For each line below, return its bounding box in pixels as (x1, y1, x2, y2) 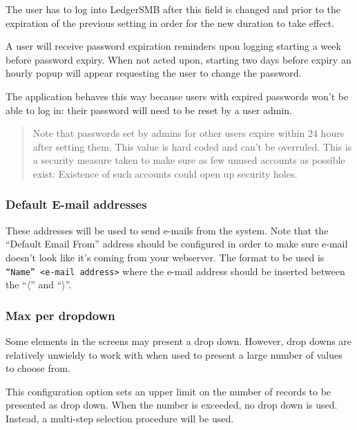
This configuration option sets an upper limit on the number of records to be (6, 384, 331, 398)
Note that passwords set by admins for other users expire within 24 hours (32, 126, 345, 140)
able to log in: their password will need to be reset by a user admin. (6, 102, 293, 117)
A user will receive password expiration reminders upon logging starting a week (6, 39, 341, 53)
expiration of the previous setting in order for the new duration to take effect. (6, 15, 335, 30)
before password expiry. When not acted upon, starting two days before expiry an (6, 52, 351, 66)
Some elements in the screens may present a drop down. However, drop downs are (6, 334, 352, 348)
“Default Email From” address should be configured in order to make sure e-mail (6, 236, 348, 251)
